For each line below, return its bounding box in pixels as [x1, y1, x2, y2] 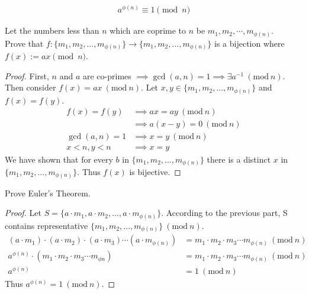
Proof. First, [5, 69, 49, 82]
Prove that [5, 37, 44, 49]
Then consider [5, 81, 56, 93]
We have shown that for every [5, 153, 113, 165]
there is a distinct [207, 153, 271, 165]
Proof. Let [5, 206, 41, 219]
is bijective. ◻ [129, 166, 181, 178]
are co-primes [82, 69, 131, 82]
